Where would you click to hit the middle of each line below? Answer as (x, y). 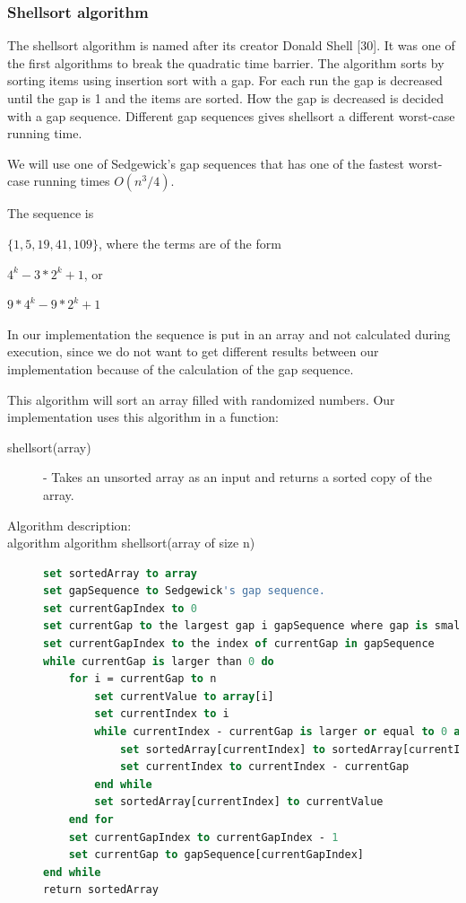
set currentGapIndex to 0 (120, 608)
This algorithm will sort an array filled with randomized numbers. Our (201, 399)
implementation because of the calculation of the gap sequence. (181, 368)
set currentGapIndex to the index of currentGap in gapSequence (239, 644)
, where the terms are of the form (190, 243)
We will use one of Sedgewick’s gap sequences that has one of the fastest (206, 163)
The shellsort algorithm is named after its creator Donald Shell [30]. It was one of (231, 45)
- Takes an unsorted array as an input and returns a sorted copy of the (237, 477)
